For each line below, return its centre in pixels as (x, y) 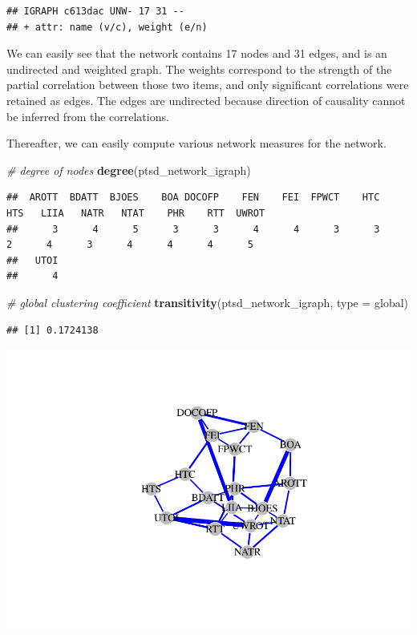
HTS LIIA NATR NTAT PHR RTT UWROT (136, 213)
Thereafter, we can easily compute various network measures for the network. (196, 143)
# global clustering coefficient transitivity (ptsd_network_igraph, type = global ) (208, 302)
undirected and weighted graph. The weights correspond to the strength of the (199, 69)
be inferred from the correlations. (88, 116)
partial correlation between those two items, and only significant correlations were (208, 85)
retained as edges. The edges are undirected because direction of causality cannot (206, 100)
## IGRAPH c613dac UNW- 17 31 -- (95, 11)
